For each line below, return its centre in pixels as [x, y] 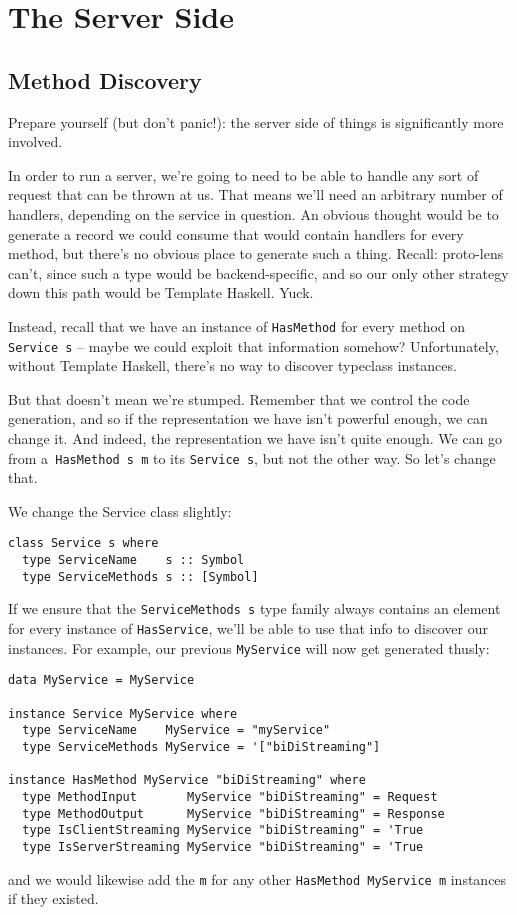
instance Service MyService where [123, 713]
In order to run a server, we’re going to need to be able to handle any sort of [243, 174]
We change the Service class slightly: [120, 510]
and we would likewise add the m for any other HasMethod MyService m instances [257, 878]
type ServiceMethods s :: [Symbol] [140, 576]
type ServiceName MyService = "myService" [176, 730]
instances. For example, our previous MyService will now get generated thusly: [249, 647]
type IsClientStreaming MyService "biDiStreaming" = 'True [223, 830]
